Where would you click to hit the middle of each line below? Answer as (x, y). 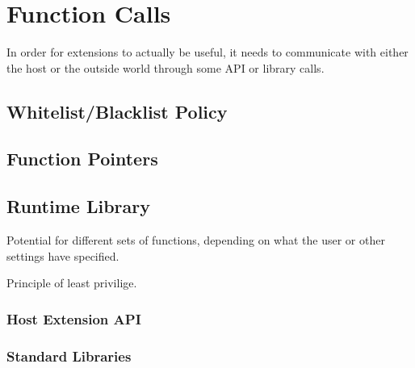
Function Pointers (82, 159)
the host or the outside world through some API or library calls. (166, 67)
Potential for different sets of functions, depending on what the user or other (196, 240)
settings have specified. (63, 255)
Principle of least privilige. (72, 283)
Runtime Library (78, 206)
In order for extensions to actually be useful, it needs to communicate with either (207, 52)
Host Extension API (74, 318)
